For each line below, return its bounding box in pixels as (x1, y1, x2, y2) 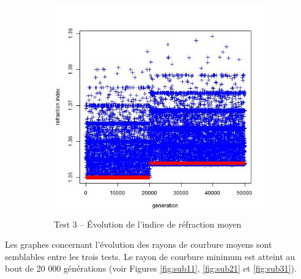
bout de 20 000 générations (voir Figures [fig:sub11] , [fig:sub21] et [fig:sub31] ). (5, 262, 297, 275)
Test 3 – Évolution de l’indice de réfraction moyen (54, 217, 242, 230)
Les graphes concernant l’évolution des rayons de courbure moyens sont (5, 238, 272, 251)
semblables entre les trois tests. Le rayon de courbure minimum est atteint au (5, 250, 295, 262)
